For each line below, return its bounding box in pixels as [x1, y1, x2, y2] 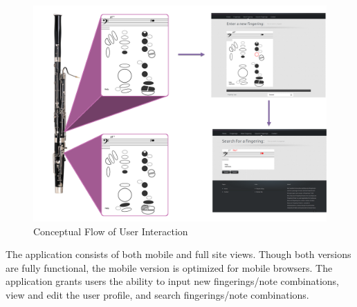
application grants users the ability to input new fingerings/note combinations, [6, 274, 339, 288]
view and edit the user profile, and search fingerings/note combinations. [6, 288, 309, 301]
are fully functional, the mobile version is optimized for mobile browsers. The [6, 260, 333, 275]
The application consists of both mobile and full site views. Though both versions [6, 247, 351, 261]
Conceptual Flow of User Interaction [33, 224, 188, 238]
